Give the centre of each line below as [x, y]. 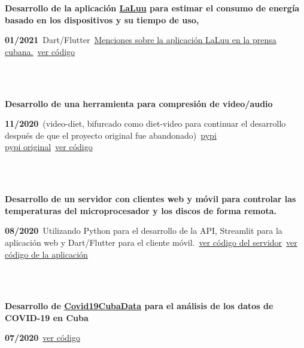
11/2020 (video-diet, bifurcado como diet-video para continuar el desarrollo [145, 123]
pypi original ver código [49, 147]
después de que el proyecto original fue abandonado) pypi [111, 135]
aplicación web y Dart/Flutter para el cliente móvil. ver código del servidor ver [151, 242]
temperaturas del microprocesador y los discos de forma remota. [141, 210]
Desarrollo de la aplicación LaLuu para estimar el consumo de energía [152, 8]
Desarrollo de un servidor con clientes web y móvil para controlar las [151, 199]
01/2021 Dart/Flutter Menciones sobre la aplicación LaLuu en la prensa [141, 40]
